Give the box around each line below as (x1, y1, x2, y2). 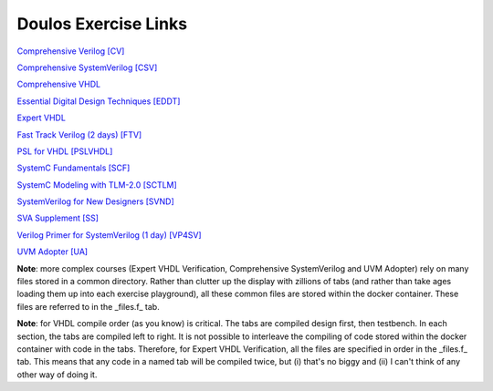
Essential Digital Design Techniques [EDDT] (16, 96, 181, 107)
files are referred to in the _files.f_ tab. (16, 301, 160, 312)
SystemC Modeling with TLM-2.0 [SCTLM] (16, 179, 177, 190)
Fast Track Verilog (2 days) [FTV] (16, 129, 142, 140)
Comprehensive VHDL (16, 78, 100, 90)
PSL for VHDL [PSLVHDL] (16, 146, 113, 157)
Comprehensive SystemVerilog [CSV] (16, 62, 158, 73)
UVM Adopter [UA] (16, 246, 89, 257)
